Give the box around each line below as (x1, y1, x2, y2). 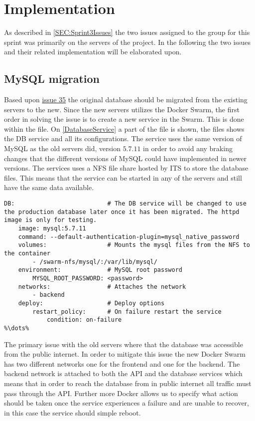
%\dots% (4, 324, 29, 332)
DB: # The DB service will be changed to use (4, 200, 247, 208)
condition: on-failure (46, 316, 122, 324)
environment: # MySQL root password (18, 266, 182, 274)
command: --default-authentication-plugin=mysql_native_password (18, 233, 240, 240)
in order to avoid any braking (143, 143, 233, 154)
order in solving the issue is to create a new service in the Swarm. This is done (4, 114, 244, 124)
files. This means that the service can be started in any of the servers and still (4, 172, 242, 183)
